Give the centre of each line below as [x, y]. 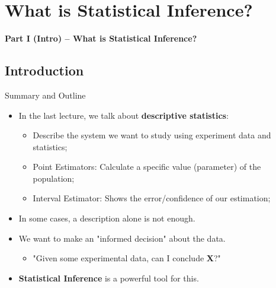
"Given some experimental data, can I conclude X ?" [127, 258]
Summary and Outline [45, 95]
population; [54, 178]
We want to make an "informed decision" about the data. [122, 238]
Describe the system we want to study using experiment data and [152, 135]
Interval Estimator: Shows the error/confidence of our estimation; [152, 198]
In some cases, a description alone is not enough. [107, 218]
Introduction [44, 70]
